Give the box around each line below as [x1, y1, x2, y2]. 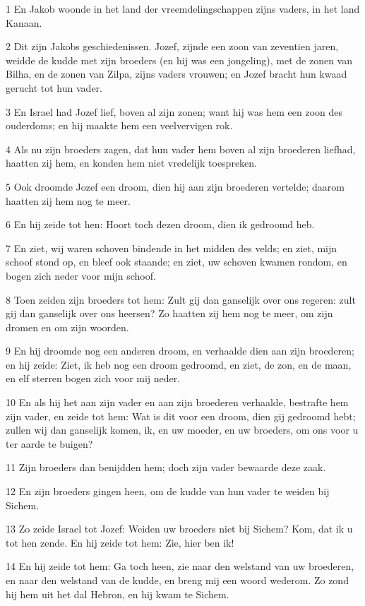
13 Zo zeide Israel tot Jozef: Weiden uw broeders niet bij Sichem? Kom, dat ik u [6, 521, 353, 536]
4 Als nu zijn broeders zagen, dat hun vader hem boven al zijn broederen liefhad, [6, 141, 356, 156]
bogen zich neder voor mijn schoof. [6, 268, 156, 283]
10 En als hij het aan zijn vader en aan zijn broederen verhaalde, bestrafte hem [6, 395, 349, 410]
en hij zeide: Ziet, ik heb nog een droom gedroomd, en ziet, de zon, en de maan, [6, 357, 352, 372]
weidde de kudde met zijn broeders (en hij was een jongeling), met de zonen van [6, 52, 352, 67]
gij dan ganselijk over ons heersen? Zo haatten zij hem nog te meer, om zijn [6, 306, 333, 321]
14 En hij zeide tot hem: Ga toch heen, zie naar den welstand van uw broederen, [6, 559, 354, 574]
